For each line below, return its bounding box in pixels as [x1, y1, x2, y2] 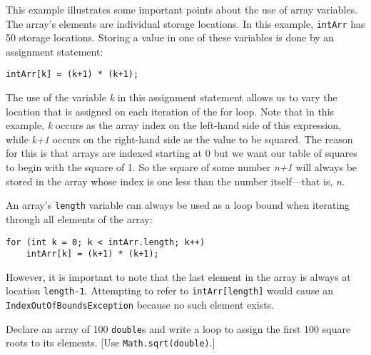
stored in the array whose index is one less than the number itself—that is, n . [6, 173, 345, 188]
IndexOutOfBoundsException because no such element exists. [6, 297, 275, 312]
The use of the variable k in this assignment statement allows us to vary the [6, 90, 337, 105]
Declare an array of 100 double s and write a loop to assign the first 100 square [6, 321, 351, 336]
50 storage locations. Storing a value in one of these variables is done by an [6, 30, 335, 45]
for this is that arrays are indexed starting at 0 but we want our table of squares [6, 145, 357, 160]
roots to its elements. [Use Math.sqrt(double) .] [6, 335, 215, 350]
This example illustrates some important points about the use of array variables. [6, 2, 358, 16]
